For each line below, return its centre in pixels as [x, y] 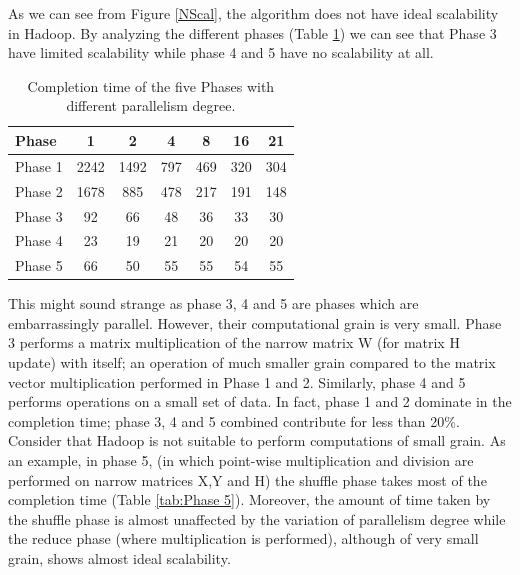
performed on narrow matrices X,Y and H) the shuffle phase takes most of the [247, 479]
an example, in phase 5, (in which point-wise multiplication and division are [241, 460]
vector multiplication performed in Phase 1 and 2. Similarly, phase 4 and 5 [237, 381]
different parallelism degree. [151, 105]
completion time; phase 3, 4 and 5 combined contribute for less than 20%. [234, 420]
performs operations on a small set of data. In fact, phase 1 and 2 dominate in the [260, 401]
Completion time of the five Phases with [151, 85]
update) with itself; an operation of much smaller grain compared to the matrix [252, 362]
